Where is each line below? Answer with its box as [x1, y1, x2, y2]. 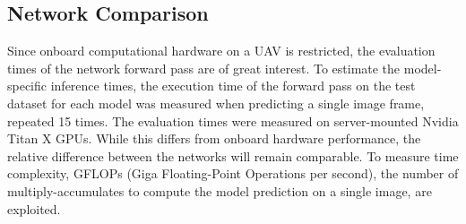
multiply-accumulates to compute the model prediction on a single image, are [7, 181, 432, 200]
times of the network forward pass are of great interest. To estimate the [7, 58, 401, 77]
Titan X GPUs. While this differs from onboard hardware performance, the [7, 129, 421, 148]
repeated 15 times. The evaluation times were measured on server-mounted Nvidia [7, 111, 459, 130]
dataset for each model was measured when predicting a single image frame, [7, 93, 425, 112]
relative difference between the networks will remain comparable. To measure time [7, 146, 459, 165]
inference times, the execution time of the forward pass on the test [50, 76, 416, 95]
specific [7, 76, 47, 95]
